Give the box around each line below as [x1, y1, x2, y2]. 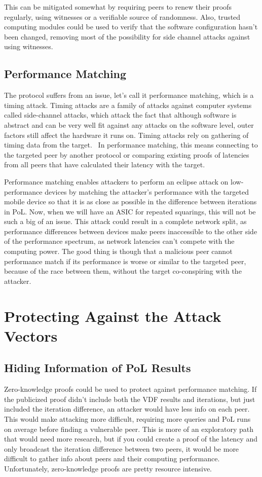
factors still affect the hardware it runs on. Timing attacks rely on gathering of [4, 129, 249, 140]
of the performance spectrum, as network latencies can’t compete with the [4, 236, 235, 246]
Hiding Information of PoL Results [4, 360, 191, 376]
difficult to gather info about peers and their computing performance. [4, 453, 220, 464]
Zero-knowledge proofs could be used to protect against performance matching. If [4, 384, 257, 394]
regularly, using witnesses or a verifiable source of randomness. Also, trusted [4, 11, 241, 22]
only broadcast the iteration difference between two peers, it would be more [4, 443, 239, 454]
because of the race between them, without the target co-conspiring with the [4, 266, 242, 276]
